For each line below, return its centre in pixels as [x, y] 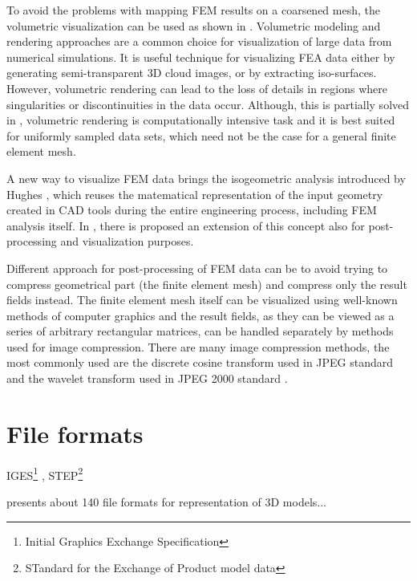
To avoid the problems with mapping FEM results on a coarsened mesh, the [193, 10]
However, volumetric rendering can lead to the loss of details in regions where [197, 88]
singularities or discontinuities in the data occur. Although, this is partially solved [208, 104]
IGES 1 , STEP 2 [45, 473]
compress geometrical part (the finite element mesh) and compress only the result [207, 284]
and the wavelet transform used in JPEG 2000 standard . [147, 378]
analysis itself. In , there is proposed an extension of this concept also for [186, 225]
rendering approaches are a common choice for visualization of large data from [199, 41]
